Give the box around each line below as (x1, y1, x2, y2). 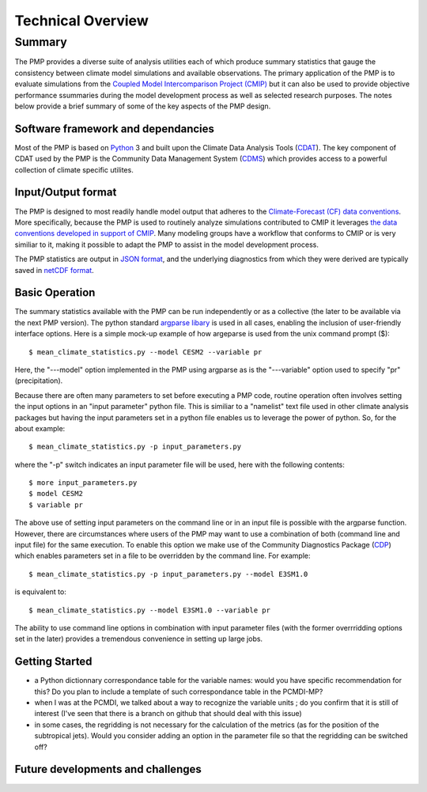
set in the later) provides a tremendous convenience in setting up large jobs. (14, 634, 263, 644)
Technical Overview (14, 12, 149, 29)
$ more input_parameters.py (28, 479, 138, 487)
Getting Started (14, 655, 93, 669)
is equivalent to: (14, 587, 66, 597)
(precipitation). (14, 376, 63, 385)
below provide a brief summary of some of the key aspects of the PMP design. (14, 101, 271, 111)
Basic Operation (14, 286, 96, 300)
